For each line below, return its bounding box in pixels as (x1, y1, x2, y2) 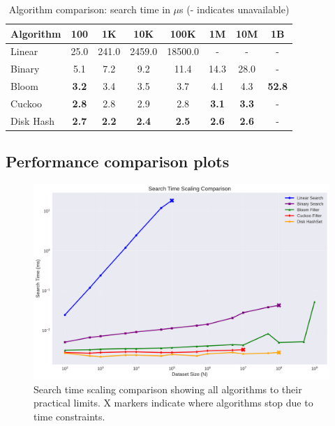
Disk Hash (10, 113, 54, 128)
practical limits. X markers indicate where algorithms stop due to (33, 395, 313, 410)
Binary (10, 61, 40, 76)
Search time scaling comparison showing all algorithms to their (33, 381, 302, 396)
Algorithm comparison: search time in (8, 2, 170, 16)
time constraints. (33, 409, 105, 423)
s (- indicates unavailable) (179, 2, 290, 16)
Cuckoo (10, 96, 43, 110)
